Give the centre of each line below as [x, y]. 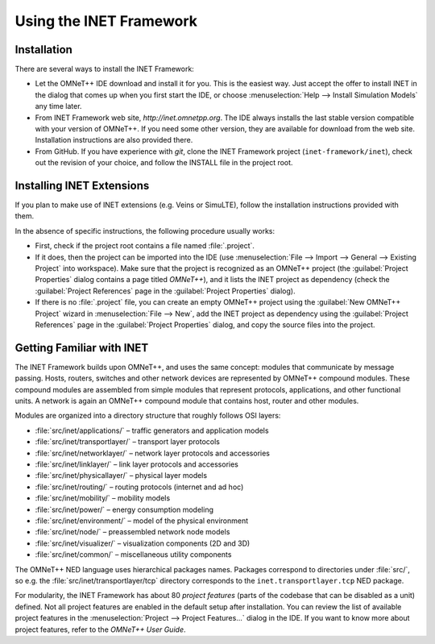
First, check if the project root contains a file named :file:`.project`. [145, 246]
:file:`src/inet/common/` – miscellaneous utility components [133, 555]
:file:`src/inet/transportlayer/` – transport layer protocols [128, 442]
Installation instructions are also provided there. [114, 140]
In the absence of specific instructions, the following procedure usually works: [145, 231]
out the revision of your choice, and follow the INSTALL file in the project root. [164, 163]
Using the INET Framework [106, 21]
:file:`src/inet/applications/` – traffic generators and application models [152, 430]
